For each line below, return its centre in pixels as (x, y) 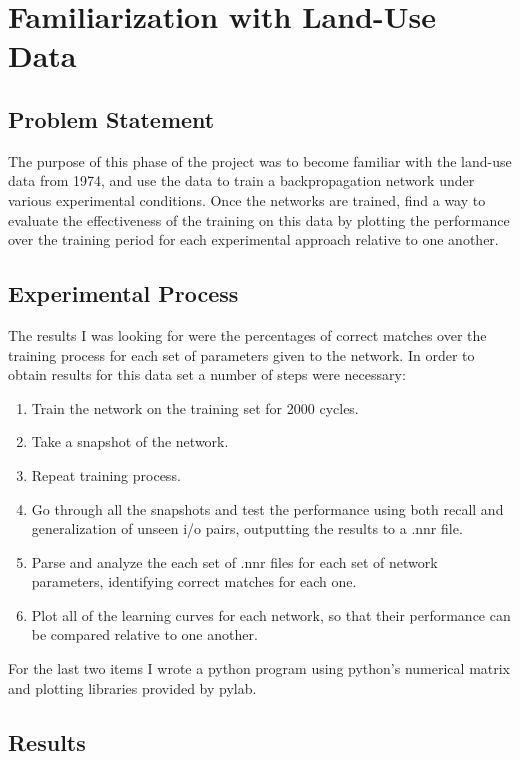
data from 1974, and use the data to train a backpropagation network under (241, 180)
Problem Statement (111, 118)
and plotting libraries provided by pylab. (132, 687)
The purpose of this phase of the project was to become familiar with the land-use (260, 160)
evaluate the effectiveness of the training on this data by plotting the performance (259, 219)
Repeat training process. (106, 474)
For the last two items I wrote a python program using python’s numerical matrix (259, 668)
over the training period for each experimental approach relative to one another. (253, 239)
